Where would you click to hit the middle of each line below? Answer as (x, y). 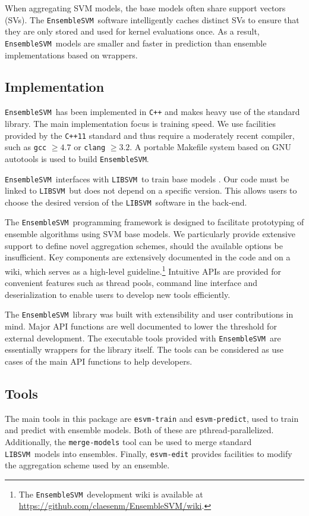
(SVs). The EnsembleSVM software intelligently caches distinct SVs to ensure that (152, 19)
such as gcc (26, 147)
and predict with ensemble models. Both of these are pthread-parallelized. (139, 430)
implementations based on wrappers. (71, 55)
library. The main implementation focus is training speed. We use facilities (140, 123)
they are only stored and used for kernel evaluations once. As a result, (132, 31)
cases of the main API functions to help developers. (99, 361)
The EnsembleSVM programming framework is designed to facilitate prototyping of (154, 222)
